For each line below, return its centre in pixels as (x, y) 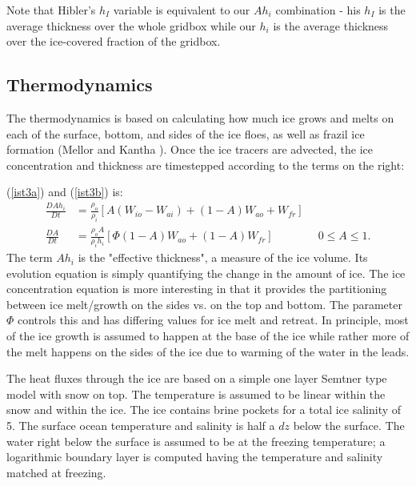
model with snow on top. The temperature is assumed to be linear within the (196, 394)
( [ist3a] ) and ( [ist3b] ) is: (65, 192)
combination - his (318, 10)
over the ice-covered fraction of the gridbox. (114, 41)
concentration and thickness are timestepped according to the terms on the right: (206, 165)
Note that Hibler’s (51, 10)
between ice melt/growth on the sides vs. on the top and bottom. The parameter (204, 304)
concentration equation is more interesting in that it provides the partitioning (197, 289)
